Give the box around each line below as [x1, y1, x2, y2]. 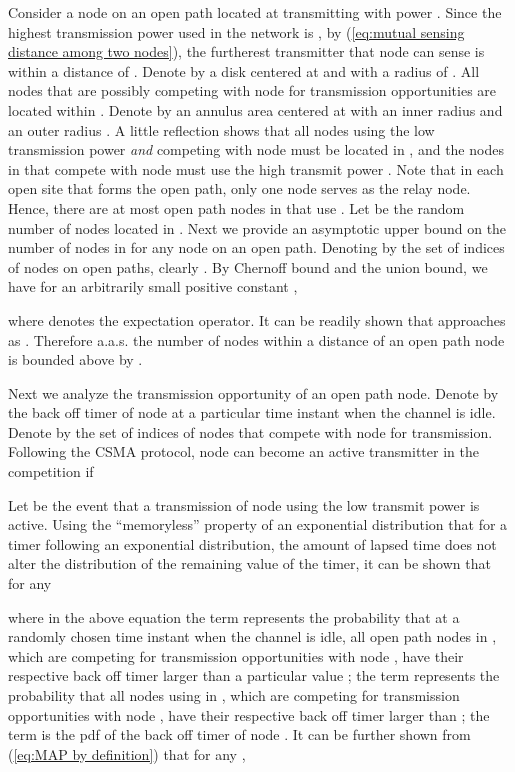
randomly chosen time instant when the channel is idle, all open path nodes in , [8, 626, 497, 647]
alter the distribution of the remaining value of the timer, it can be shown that [8, 553, 491, 574]
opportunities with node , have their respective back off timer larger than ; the [8, 704, 490, 725]
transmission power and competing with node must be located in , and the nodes [8, 139, 504, 160]
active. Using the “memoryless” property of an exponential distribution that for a [8, 514, 508, 535]
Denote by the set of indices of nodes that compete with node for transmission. [8, 421, 493, 442]
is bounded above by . [8, 349, 143, 370]
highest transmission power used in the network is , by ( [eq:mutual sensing [8, 21, 465, 42]
